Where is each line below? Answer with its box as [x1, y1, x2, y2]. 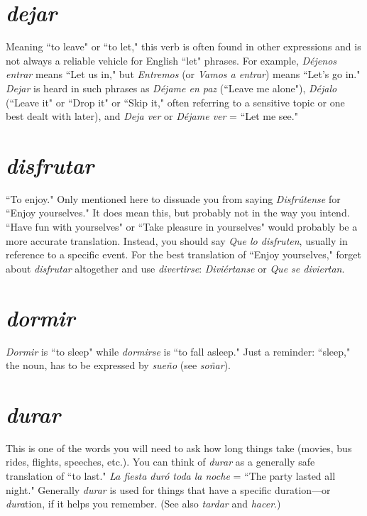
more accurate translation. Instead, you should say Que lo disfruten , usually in [6, 233, 348, 248]
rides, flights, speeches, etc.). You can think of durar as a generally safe [6, 454, 315, 469]
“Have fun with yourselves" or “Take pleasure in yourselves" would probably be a [6, 219, 358, 234]
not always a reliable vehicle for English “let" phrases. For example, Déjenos [6, 53, 337, 67]
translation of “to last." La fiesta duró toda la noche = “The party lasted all [6, 468, 336, 483]
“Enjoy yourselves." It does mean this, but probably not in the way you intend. [6, 205, 350, 220]
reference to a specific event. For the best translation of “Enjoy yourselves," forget [6, 247, 361, 262]
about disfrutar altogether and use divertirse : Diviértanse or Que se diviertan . [6, 260, 345, 275]
